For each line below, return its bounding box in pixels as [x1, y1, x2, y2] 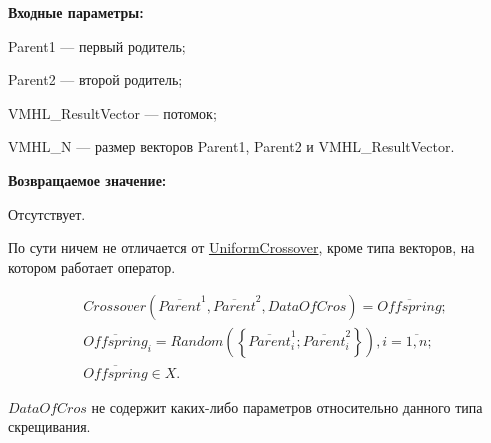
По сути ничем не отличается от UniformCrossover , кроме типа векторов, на [8, 237, 475, 258]
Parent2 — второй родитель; [8, 69, 183, 90]
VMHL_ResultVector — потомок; [8, 102, 217, 123]
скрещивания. [8, 416, 91, 437]
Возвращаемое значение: [8, 169, 167, 190]
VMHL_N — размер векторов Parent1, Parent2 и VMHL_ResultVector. [8, 136, 455, 157]
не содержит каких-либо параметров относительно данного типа [91, 396, 483, 417]
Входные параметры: [8, 2, 144, 22]
